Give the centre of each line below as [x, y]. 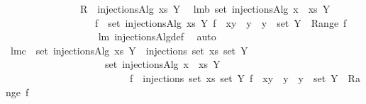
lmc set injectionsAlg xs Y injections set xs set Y [129, 50]
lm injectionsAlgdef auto [157, 36]
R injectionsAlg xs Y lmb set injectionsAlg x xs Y [205, 8]
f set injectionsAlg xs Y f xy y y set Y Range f [221, 22]
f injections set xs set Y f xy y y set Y [234, 77]
